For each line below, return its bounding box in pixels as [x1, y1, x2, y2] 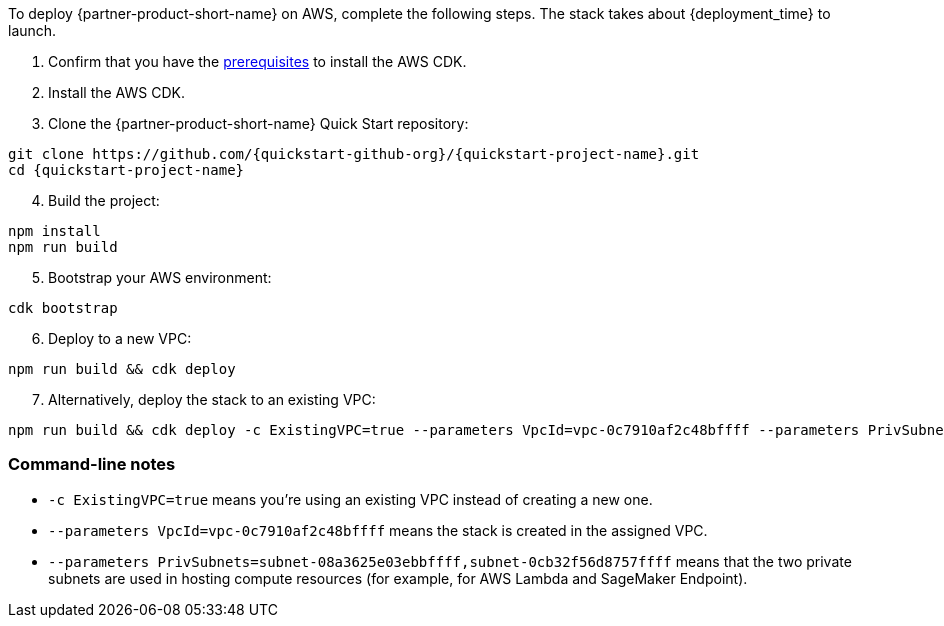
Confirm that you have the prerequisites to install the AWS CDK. [48, 53, 467, 70]
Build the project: [48, 192, 160, 209]
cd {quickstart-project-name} [8, 162, 245, 178]
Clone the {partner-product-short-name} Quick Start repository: [48, 115, 469, 132]
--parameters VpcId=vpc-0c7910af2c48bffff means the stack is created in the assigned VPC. [48, 521, 708, 539]
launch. [8, 22, 57, 39]
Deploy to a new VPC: [48, 330, 192, 347]
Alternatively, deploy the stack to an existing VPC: [48, 391, 376, 408]
